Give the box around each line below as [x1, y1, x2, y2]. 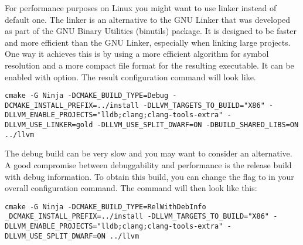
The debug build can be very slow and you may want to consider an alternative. [5, 147, 292, 159]
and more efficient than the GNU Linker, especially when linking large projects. [5, 36, 291, 48]
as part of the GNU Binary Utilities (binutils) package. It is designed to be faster [5, 25, 297, 37]
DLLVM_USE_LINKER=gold [5, 121, 93, 130]
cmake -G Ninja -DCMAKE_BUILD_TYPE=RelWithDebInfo [5, 202, 206, 211]
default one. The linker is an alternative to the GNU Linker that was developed [5, 13, 291, 25]
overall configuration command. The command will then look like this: [5, 182, 257, 194]
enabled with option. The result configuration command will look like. [5, 70, 256, 83]
